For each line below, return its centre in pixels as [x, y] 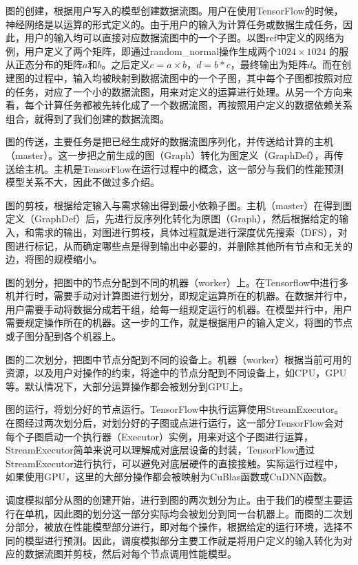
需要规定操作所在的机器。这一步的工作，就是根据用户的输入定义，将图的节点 [179, 322]
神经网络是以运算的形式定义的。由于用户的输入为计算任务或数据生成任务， [174, 24]
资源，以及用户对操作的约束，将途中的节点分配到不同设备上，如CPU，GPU [176, 373]
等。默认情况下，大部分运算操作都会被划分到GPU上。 [127, 386]
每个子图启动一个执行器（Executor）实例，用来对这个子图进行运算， [160, 436]
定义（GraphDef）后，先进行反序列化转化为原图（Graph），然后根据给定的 [172, 218]
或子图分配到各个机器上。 [63, 336]
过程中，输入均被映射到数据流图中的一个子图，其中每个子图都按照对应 [193, 77]
